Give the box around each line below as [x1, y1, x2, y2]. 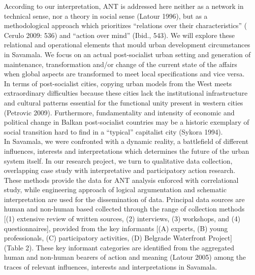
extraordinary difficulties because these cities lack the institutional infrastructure [4, 88, 248, 98]
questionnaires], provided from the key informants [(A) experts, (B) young [4, 223, 228, 233]
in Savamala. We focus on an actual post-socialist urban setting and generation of [4, 49, 251, 59]
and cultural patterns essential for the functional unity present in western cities [4, 97, 243, 107]
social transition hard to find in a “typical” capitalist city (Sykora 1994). [4, 126, 223, 137]
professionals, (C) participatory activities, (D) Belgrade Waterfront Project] [4, 233, 232, 243]
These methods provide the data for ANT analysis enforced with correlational [4, 174, 239, 185]
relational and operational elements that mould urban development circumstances [4, 39, 251, 50]
